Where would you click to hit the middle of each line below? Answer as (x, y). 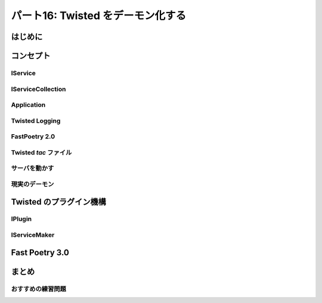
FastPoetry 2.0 (33, 137)
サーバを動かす (32, 168)
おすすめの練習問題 (39, 289)
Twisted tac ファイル (41, 152)
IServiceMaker (33, 235)
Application (28, 105)
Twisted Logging (36, 120)
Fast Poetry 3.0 (40, 253)
